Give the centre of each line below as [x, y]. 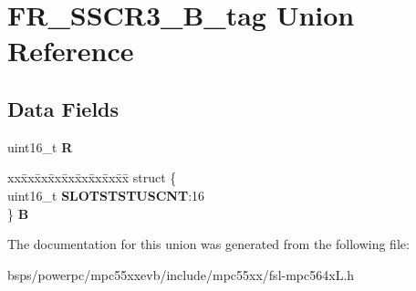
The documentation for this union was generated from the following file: [208, 244]
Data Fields [63, 108]
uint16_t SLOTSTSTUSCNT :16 [106, 195]
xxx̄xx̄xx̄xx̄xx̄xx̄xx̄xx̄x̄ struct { [92, 177]
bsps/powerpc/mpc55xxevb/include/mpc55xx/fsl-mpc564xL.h [181, 274]
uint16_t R [40, 146]
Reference [71, 51]
